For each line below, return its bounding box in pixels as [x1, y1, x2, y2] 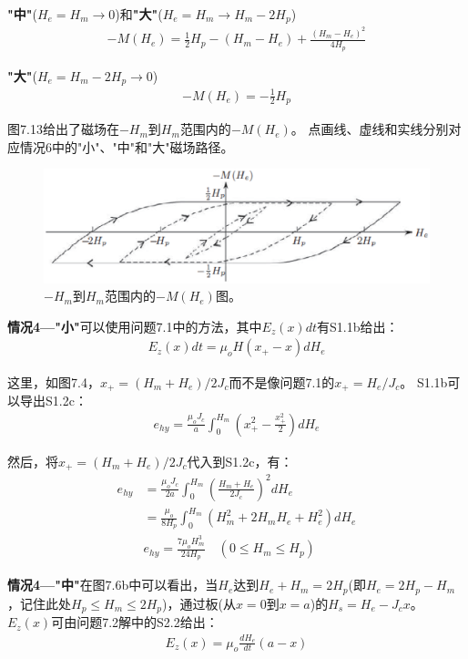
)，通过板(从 [162, 593, 236, 613]
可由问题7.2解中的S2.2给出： [51, 613, 219, 632]
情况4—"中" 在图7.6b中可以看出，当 [7, 575, 219, 594]
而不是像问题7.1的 [229, 372, 335, 391]
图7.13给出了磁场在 [7, 119, 119, 139]
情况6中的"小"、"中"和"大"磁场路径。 [19, 137, 234, 156]
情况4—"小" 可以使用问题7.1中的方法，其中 [7, 316, 262, 335]
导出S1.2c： [19, 390, 87, 409]
